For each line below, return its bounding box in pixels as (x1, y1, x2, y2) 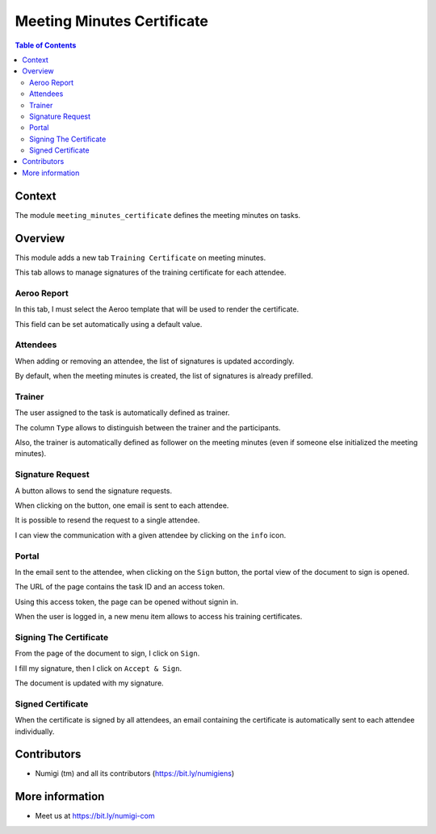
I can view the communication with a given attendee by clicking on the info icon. (15, 530, 287, 540)
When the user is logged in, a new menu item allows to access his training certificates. (15, 612, 303, 622)
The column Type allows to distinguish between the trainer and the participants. (15, 422, 282, 432)
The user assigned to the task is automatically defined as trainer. (15, 408, 230, 417)
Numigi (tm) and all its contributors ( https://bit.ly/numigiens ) (35, 769, 235, 778)
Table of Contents (15, 40, 77, 50)
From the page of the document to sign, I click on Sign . (15, 648, 200, 658)
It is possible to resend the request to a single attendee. (15, 515, 200, 525)
